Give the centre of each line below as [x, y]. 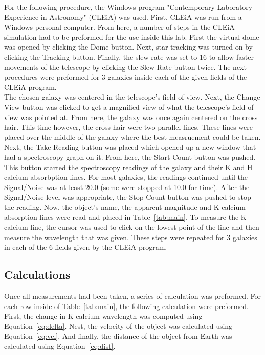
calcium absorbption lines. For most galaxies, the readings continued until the [126, 177]
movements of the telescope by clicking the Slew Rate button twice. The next [125, 67]
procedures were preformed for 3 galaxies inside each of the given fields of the [126, 77]
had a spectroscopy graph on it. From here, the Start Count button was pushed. [130, 157]
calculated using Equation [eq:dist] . [60, 346]
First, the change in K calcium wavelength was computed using [103, 316]
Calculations [37, 275]
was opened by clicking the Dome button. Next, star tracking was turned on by [128, 47]
